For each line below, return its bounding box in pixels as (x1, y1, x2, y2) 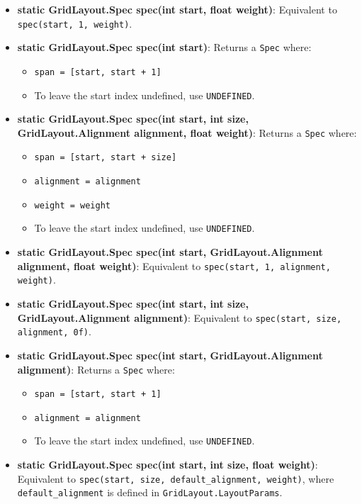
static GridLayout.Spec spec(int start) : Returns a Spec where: (17, 40, 312, 55)
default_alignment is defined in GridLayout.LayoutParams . (17, 485, 283, 500)
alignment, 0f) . (17, 324, 91, 339)
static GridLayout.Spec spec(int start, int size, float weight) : (17, 457, 318, 472)
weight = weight (34, 200, 111, 211)
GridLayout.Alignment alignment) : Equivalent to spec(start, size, (17, 310, 342, 325)
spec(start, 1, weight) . (17, 16, 132, 30)
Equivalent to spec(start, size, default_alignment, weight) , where (17, 471, 334, 486)
